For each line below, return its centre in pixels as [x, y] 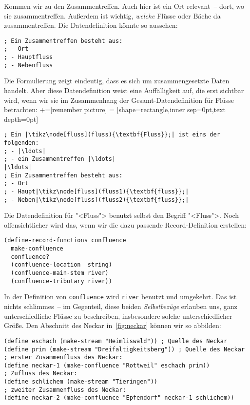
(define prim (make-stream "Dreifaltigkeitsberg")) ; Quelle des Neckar [124, 349]
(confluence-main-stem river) [60, 273]
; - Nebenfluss [29, 65]
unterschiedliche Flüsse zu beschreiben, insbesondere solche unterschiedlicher [118, 316]
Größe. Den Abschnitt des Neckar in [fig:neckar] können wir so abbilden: [113, 325]
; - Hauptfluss [29, 57]
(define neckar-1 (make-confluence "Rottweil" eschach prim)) [107, 365]
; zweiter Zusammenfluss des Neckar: [65, 390]
